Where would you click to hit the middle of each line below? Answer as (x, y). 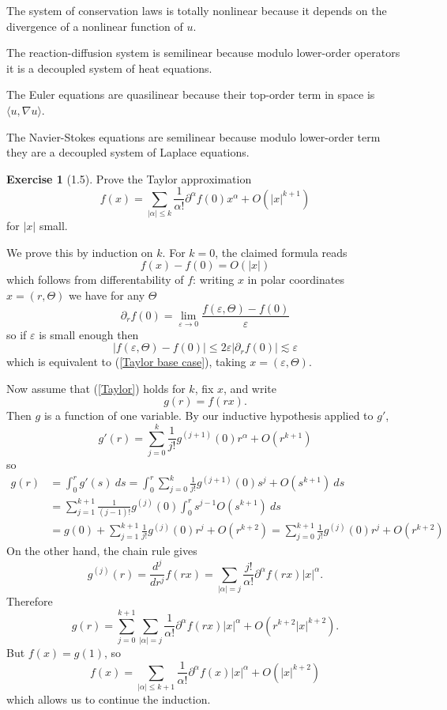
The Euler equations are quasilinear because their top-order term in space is (191, 94)
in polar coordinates (296, 279)
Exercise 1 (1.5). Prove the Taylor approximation (129, 178)
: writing (214, 279)
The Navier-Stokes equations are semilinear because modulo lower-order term (193, 136)
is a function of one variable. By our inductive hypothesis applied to (208, 415)
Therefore (30, 601)
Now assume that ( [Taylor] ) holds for (96, 388)
